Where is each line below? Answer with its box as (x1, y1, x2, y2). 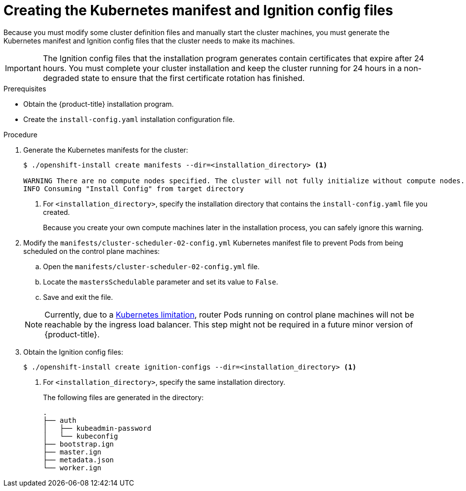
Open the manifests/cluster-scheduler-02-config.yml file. (43, 262, 260, 271)
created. (43, 207, 70, 216)
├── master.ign (43, 448, 102, 456)
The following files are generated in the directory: (43, 393, 204, 402)
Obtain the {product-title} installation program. (23, 99, 174, 108)
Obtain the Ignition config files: (23, 347, 124, 356)
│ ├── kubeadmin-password (43, 424, 152, 432)
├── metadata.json (43, 455, 114, 464)
